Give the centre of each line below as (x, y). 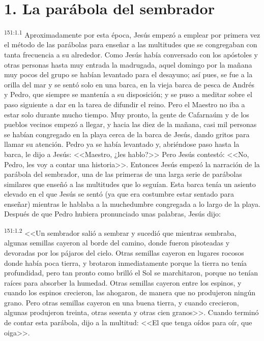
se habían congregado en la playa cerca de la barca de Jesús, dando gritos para (127, 134)
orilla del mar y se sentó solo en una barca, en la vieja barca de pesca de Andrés (129, 84)
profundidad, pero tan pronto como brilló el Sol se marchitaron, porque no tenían (131, 273)
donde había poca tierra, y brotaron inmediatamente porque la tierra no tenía (126, 262)
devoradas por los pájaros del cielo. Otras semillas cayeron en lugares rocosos (124, 252)
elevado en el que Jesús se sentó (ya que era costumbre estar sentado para (119, 194)
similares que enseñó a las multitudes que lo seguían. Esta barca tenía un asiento (130, 184)
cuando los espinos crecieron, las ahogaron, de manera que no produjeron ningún (130, 292)
